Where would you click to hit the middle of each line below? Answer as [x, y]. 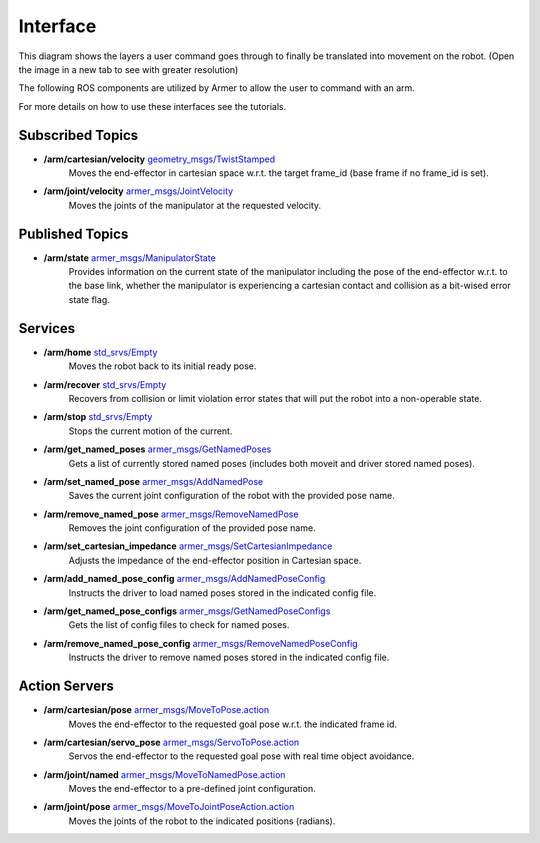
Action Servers [66, 686]
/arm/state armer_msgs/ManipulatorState [130, 257]
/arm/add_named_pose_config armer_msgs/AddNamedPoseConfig [184, 579]
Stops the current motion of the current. [150, 431]
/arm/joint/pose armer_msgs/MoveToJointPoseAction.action [169, 807]
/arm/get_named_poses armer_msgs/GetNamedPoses [157, 449]
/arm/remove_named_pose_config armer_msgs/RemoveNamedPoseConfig [201, 643]
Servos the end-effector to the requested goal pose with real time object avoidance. [241, 756]
